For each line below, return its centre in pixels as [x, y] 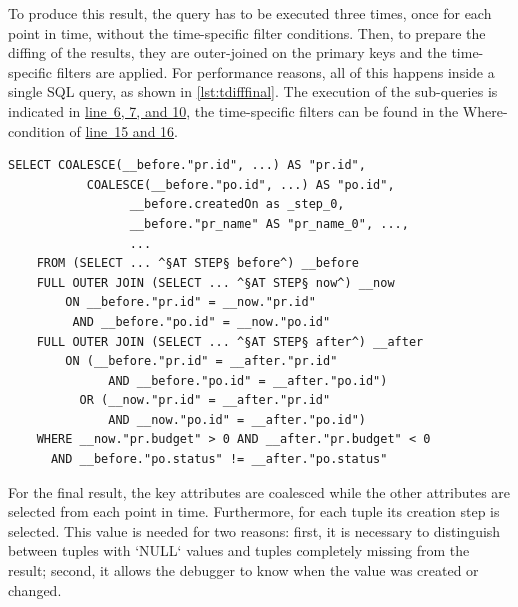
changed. [35, 589]
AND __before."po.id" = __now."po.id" [201, 321]
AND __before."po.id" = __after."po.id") [248, 380]
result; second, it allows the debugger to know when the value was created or [243, 570]
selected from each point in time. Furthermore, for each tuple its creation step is [254, 511]
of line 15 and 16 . [123, 130]
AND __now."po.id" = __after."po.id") [237, 419]
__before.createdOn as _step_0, [237, 204]
